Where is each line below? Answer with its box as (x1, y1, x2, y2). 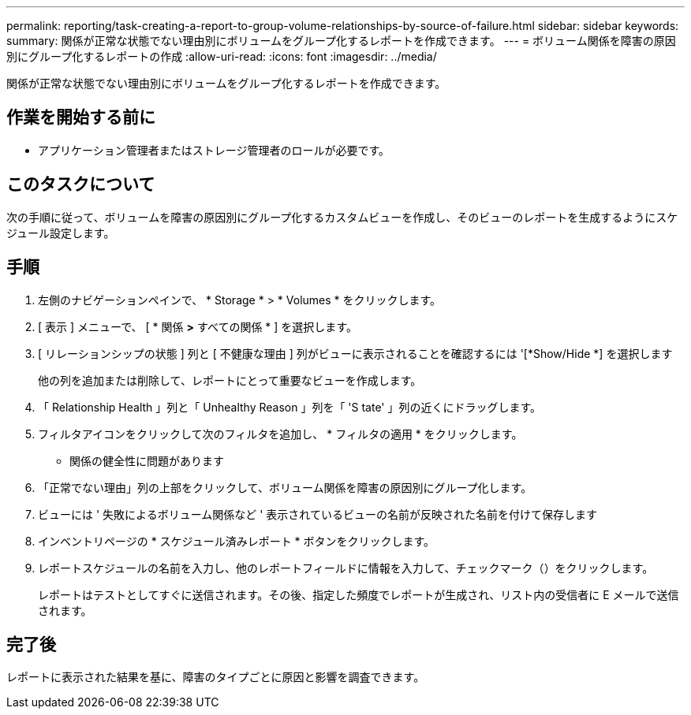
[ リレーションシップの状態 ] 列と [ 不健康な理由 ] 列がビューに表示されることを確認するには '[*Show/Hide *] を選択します (38, 346, 673, 360)
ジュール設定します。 (6, 225, 115, 240)
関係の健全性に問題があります (69, 453, 224, 467)
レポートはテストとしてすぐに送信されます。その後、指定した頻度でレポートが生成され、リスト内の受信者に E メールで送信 (38, 587, 679, 601)
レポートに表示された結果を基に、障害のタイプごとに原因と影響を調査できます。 (6, 670, 425, 684)
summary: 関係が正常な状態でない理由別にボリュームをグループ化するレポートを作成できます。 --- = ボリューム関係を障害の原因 (6, 34, 676, 47)
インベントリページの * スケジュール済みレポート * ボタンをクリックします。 (38, 534, 435, 548)
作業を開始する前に (6, 107, 155, 128)
